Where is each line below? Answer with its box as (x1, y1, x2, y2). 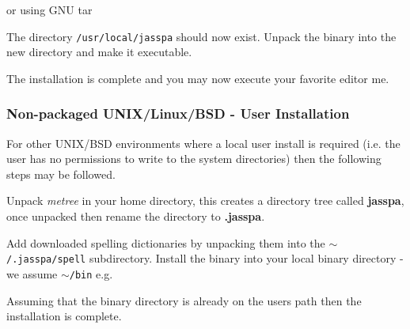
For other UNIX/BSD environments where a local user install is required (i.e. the (6, 134, 401, 151)
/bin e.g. (69, 265, 113, 282)
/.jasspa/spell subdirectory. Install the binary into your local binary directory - (6, 250, 404, 267)
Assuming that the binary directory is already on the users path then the (6, 292, 362, 308)
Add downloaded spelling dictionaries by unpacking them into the (6, 234, 325, 251)
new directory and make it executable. (6, 43, 192, 60)
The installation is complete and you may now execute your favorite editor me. (6, 70, 389, 86)
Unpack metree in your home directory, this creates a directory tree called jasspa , (6, 192, 404, 209)
